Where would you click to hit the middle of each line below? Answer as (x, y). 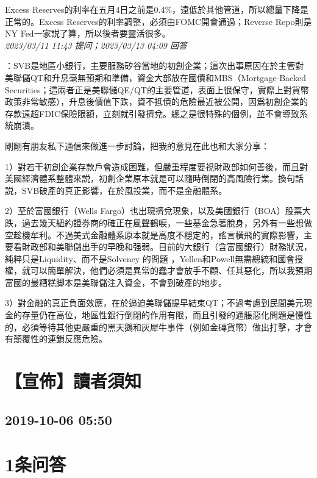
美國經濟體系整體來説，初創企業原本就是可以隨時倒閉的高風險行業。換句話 (154, 178)
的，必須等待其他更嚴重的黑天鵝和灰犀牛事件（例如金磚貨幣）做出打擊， (150, 326)
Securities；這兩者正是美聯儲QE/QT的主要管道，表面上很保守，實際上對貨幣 (157, 89)
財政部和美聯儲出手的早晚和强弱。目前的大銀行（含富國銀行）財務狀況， (167, 247)
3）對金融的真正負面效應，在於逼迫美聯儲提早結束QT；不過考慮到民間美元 (154, 303)
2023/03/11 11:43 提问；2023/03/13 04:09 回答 (96, 45)
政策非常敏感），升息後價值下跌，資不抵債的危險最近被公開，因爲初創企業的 (156, 102)
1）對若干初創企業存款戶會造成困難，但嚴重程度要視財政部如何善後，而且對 (156, 166)
